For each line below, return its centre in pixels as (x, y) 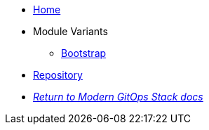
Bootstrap (84, 53)
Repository (58, 75)
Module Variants (70, 31)
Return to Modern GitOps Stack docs (118, 97)
